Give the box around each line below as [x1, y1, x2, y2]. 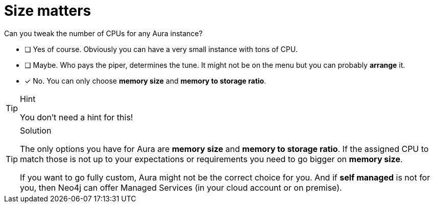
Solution [20, 125, 52, 136]
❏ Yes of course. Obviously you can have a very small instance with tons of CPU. [25, 44, 298, 54]
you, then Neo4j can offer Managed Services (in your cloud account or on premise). [20, 182, 342, 193]
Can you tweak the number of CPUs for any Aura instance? [4, 29, 203, 38]
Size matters [4, 2, 91, 19]
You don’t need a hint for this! [20, 112, 133, 122]
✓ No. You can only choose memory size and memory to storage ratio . [25, 76, 267, 85]
